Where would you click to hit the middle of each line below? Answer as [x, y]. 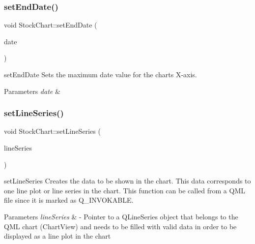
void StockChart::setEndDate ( [51, 25]
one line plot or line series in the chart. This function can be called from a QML [125, 190]
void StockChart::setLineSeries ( [52, 131]
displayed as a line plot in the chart [57, 236]
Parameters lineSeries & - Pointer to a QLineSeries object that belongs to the [121, 216]
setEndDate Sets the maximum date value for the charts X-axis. [100, 74]
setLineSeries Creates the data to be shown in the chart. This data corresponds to [127, 181]
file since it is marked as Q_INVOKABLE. [69, 200]
